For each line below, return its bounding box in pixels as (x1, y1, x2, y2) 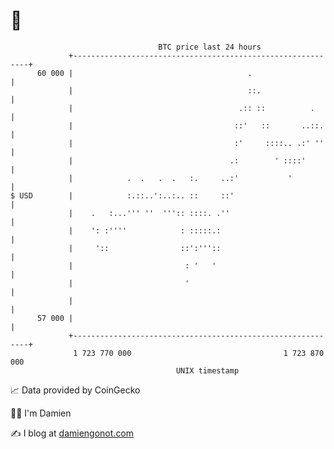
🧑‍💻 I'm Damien (10, 407, 72, 419)
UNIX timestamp (175, 365, 240, 376)
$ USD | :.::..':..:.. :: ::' (10, 190, 235, 201)
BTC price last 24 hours (158, 42, 262, 52)
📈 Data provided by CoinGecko (10, 384, 141, 396)
